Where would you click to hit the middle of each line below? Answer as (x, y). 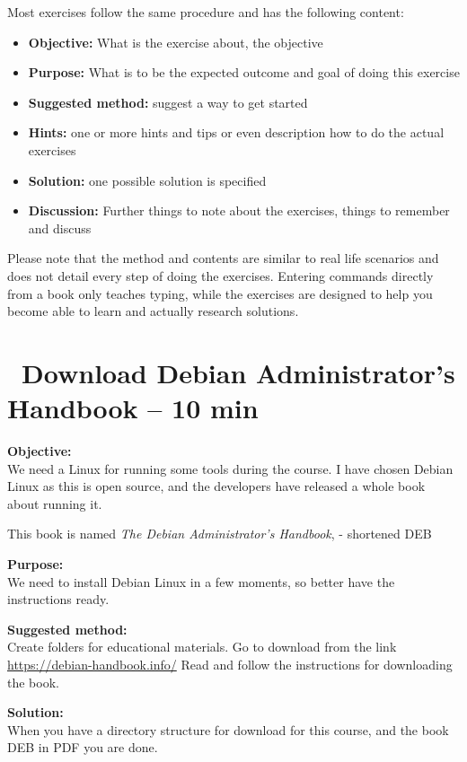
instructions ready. (58, 599)
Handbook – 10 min (133, 408)
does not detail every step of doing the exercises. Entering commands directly (220, 275)
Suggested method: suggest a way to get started (168, 102)
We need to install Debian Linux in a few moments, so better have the (201, 581)
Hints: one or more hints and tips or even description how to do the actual (236, 132)
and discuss (60, 228)
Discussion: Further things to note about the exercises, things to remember (239, 210)
